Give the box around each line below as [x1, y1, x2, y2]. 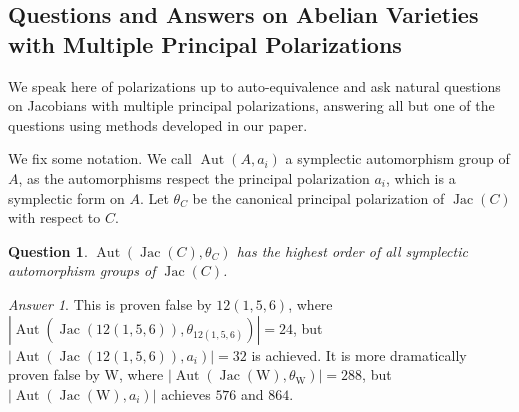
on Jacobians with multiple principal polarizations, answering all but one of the [8, 95, 495, 116]
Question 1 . [8, 240, 88, 261]
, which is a [386, 167, 456, 188]
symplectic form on [8, 187, 125, 208]
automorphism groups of [8, 260, 156, 281]
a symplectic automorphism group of [285, 148, 510, 169]
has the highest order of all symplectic [236, 240, 468, 261]
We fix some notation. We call [8, 148, 193, 169]
